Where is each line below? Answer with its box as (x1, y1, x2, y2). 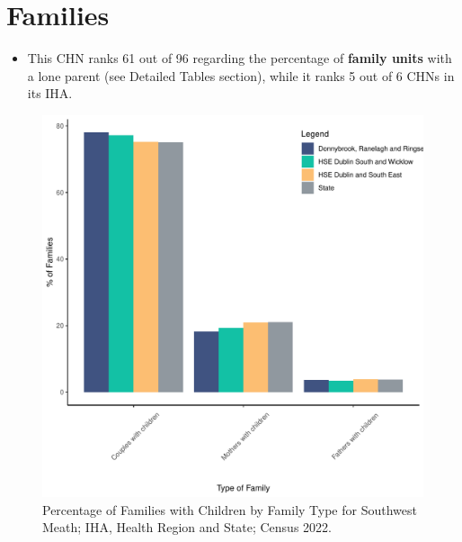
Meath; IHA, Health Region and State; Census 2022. (42, 518, 332, 537)
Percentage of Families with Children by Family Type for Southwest (42, 500, 417, 519)
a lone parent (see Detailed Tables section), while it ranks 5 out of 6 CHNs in (27, 66, 455, 85)
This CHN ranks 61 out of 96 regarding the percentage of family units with (27, 49, 452, 68)
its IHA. (27, 84, 73, 103)
